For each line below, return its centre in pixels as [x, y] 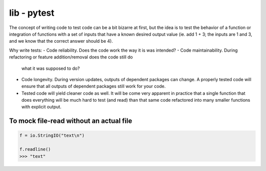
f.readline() [35, 149]
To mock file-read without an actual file [71, 121]
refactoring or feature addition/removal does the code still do [71, 57]
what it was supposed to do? [50, 68]
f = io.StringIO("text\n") [52, 136]
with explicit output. [41, 107]
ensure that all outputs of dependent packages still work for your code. [94, 86]
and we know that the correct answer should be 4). [61, 41]
